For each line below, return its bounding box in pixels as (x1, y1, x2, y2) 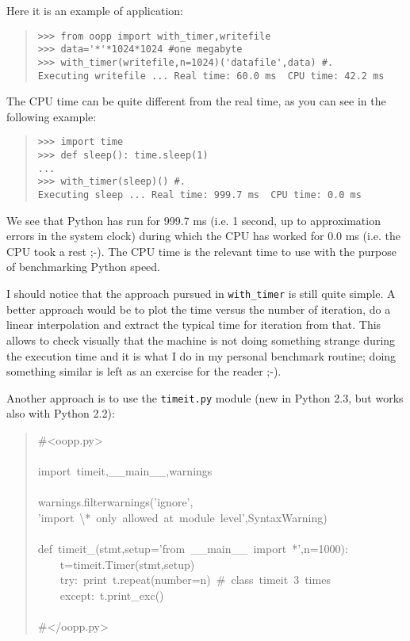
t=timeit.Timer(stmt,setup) (59, 555, 195, 572)
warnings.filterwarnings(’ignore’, (37, 494, 194, 510)
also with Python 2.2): (6, 405, 115, 422)
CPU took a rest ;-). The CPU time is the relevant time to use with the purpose (6, 242, 397, 259)
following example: (6, 108, 97, 124)
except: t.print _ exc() (59, 586, 164, 603)
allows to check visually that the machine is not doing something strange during (6, 331, 396, 348)
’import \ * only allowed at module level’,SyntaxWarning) (37, 509, 328, 525)
